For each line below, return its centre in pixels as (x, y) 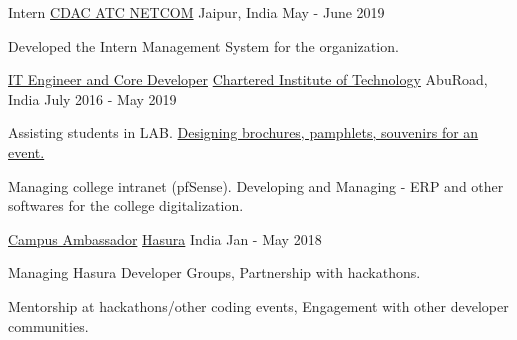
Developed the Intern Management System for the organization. (203, 45)
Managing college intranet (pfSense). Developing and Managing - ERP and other (256, 185)
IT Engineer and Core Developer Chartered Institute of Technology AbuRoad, (248, 79)
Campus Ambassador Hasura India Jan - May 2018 (165, 238)
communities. (48, 325)
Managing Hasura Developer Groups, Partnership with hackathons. (214, 272)
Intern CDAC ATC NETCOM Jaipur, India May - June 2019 (196, 12)
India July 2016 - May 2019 (92, 98)
